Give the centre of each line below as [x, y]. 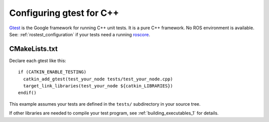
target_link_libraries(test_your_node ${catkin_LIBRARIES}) [98, 86]
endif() [27, 93]
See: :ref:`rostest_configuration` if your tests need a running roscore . [80, 34]
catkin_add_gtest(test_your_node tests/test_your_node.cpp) [98, 79]
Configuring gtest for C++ [64, 13]
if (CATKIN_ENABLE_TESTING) [52, 72]
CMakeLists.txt [34, 49]
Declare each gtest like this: [38, 61]
